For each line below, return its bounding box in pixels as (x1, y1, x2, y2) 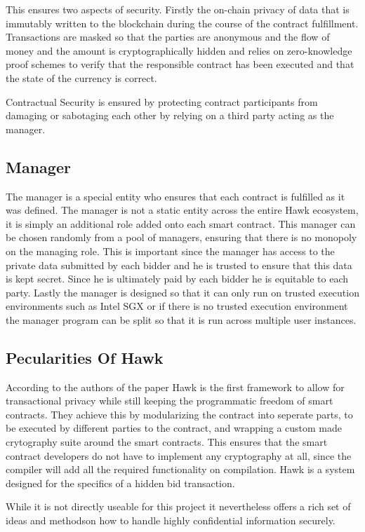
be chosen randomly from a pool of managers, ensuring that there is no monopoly (6, 230, 357, 245)
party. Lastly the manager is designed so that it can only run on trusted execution (6, 285, 359, 299)
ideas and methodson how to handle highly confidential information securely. (6, 513, 336, 528)
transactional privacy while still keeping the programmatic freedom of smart (6, 393, 333, 408)
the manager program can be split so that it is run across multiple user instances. (6, 312, 357, 327)
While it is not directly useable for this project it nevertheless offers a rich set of (6, 499, 351, 514)
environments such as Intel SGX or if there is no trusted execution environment (6, 299, 348, 313)
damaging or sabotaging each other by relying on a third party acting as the (6, 108, 334, 123)
